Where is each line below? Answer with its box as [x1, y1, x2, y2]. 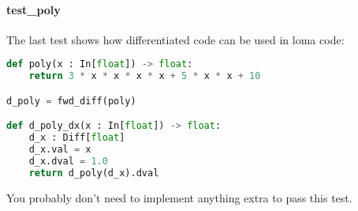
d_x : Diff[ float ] [28, 132, 125, 144]
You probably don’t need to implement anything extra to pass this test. [6, 189, 352, 205]
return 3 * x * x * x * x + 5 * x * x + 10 [28, 70, 261, 82]
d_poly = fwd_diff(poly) [6, 95, 136, 107]
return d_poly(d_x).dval [28, 167, 159, 179]
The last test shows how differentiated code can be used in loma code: [6, 31, 345, 47]
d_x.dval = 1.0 [28, 155, 108, 167]
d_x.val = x [28, 144, 91, 156]
